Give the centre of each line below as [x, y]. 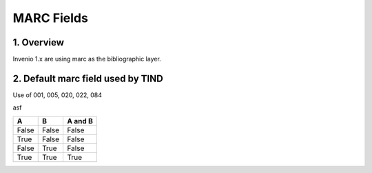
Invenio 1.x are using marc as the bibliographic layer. [87, 59]
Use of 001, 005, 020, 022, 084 [58, 95]
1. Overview [39, 42]
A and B [80, 121]
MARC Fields [51, 18]
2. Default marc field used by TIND [88, 78]
